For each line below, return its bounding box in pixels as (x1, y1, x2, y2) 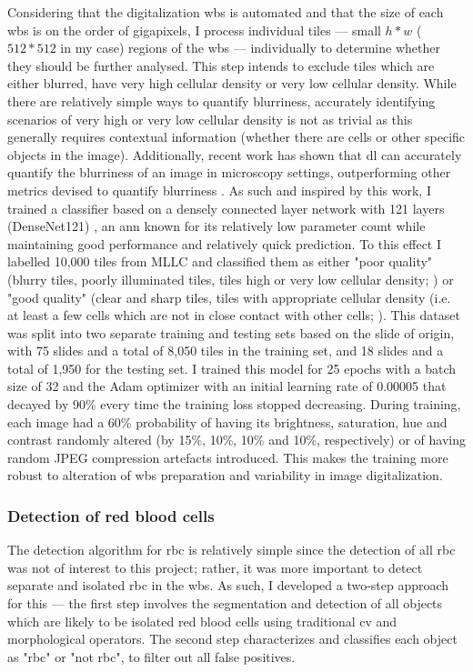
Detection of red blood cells (7, 504, 215, 527)
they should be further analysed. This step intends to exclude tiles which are (7, 55, 435, 75)
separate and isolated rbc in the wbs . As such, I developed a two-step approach (7, 576, 449, 595)
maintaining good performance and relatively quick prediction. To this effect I (7, 234, 442, 253)
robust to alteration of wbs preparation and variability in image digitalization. (7, 466, 443, 485)
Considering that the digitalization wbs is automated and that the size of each (7, 3, 444, 21)
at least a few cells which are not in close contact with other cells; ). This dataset (7, 306, 460, 325)
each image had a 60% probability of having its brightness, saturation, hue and (7, 412, 448, 431)
